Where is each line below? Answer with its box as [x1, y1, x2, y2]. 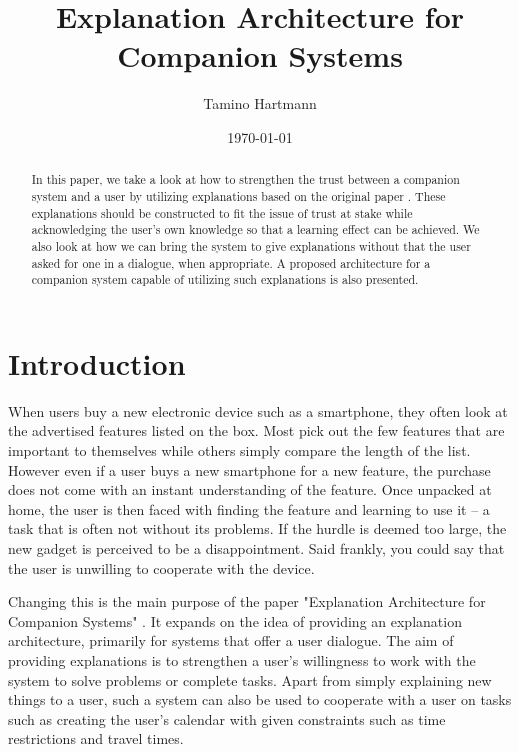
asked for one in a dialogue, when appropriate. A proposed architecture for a [31, 254, 431, 271]
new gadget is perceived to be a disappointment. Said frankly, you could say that [8, 537, 505, 558]
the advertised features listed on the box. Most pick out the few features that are [8, 420, 505, 441]
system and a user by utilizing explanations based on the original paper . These [31, 187, 446, 204]
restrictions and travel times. [8, 728, 184, 749]
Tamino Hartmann [203, 93, 317, 114]
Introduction [8, 342, 186, 383]
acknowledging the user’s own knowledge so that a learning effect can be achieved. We [31, 221, 480, 238]
